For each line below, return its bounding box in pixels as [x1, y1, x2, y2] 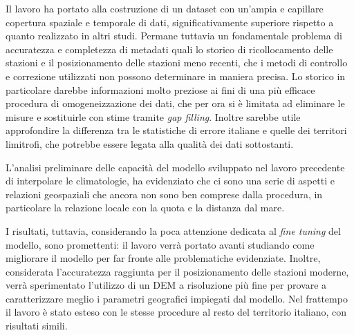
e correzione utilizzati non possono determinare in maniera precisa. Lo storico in [6, 68, 346, 83]
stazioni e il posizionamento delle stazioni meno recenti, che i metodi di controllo [6, 55, 348, 70]
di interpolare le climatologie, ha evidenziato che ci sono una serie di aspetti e [6, 173, 335, 188]
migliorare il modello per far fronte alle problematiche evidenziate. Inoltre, [6, 251, 321, 265]
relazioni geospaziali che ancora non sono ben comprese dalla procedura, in [6, 186, 323, 201]
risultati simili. [6, 318, 68, 333]
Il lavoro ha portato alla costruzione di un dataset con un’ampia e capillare [6, 1, 324, 15]
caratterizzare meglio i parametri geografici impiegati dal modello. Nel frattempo [6, 291, 348, 305]
